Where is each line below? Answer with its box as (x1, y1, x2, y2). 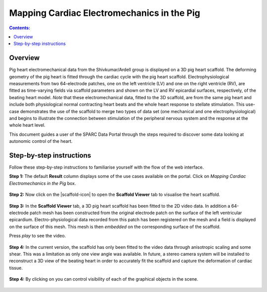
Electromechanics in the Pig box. (9, 180, 76, 186)
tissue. (9, 265, 23, 271)
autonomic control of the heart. (9, 138, 73, 144)
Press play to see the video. (9, 233, 66, 239)
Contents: (9, 25, 31, 31)
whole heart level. (9, 122, 45, 128)
